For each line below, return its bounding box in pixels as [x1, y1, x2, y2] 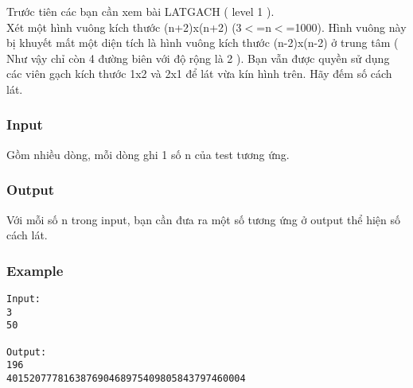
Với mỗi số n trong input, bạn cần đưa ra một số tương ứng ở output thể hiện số [6, 211, 401, 227]
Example [6, 260, 64, 280]
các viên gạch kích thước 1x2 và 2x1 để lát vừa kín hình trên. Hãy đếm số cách [6, 65, 392, 82]
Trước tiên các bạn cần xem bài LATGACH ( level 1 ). [6, 3, 275, 19]
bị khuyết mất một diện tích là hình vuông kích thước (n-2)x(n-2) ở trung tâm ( [6, 34, 399, 51]
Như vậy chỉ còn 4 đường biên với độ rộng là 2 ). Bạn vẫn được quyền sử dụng [6, 49, 390, 66]
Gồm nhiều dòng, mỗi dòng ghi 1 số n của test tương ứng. [6, 145, 290, 162]
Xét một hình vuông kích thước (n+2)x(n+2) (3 [6, 18, 242, 35]
